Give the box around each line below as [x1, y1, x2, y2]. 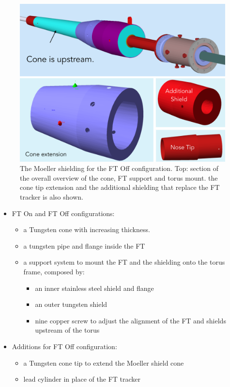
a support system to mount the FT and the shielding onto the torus [23, 257, 225, 267]
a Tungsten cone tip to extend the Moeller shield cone [23, 357, 184, 368]
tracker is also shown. [20, 192, 83, 202]
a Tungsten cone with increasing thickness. [23, 224, 150, 235]
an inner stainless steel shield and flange [35, 283, 154, 293]
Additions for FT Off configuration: [12, 341, 117, 351]
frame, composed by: [23, 266, 85, 276]
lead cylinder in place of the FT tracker [23, 374, 141, 384]
